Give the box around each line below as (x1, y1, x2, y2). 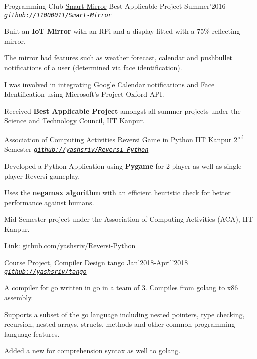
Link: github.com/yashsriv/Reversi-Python (4, 240, 136, 251)
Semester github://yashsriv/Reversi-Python (4, 144, 149, 154)
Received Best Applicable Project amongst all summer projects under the (4, 105, 241, 116)
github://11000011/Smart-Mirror (4, 11, 112, 19)
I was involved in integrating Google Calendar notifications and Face (4, 79, 215, 89)
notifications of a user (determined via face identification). (4, 62, 182, 73)
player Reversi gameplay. (4, 170, 80, 181)
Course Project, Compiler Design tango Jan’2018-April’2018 (4, 257, 188, 268)
